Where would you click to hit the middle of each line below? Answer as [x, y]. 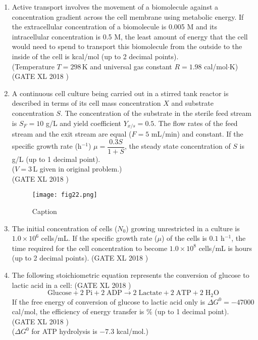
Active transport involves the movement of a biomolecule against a [115, 7]
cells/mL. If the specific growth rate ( [99, 238]
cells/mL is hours [225, 248]
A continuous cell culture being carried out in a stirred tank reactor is [120, 93]
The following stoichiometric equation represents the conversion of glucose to [131, 275]
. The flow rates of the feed [196, 123]
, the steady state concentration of [177, 146]
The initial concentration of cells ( [65, 228]
